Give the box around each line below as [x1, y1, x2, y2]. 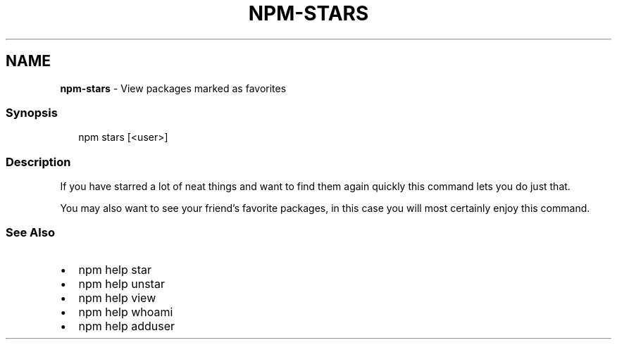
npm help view [78, 290, 156, 305]
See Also [6, 225, 55, 240]
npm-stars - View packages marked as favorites [60, 82, 287, 94]
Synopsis [6, 105, 58, 120]
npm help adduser [78, 318, 175, 333]
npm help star [78, 262, 152, 277]
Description [6, 154, 71, 169]
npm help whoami [78, 304, 173, 319]
